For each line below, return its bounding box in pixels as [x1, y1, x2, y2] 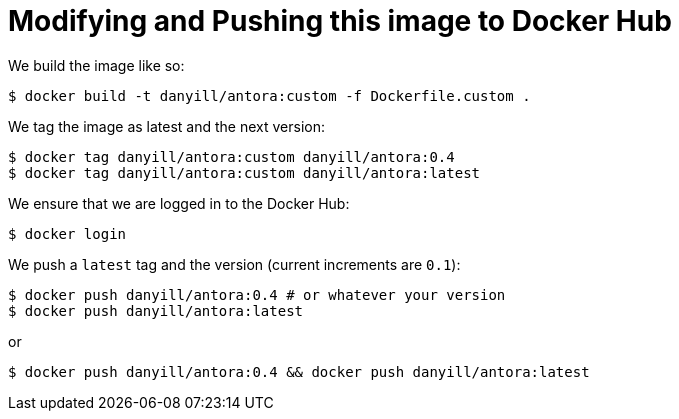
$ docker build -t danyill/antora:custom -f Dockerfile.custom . [8, 87, 531, 104]
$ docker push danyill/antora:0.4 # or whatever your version [8, 286, 506, 303]
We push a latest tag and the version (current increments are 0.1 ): [8, 255, 461, 273]
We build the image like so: [8, 56, 185, 74]
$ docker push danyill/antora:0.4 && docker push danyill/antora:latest [8, 363, 590, 380]
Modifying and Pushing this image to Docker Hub [8, 4, 672, 38]
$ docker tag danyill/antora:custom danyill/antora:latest [8, 164, 481, 181]
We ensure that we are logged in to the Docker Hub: [8, 194, 350, 212]
